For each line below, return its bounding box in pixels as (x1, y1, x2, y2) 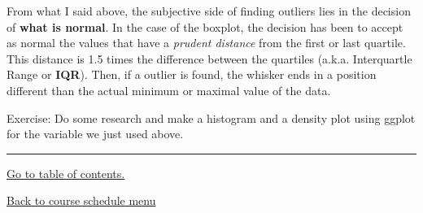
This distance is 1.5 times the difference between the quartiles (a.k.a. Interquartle (7, 50, 412, 67)
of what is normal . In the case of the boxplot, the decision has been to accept (7, 18, 403, 35)
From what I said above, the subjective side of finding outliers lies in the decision (7, 2, 411, 19)
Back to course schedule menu (7, 192, 156, 209)
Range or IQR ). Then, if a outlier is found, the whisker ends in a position (7, 66, 377, 83)
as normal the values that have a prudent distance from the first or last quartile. (7, 34, 406, 51)
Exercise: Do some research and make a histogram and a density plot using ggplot (7, 109, 416, 126)
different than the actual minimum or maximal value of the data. (7, 81, 331, 98)
